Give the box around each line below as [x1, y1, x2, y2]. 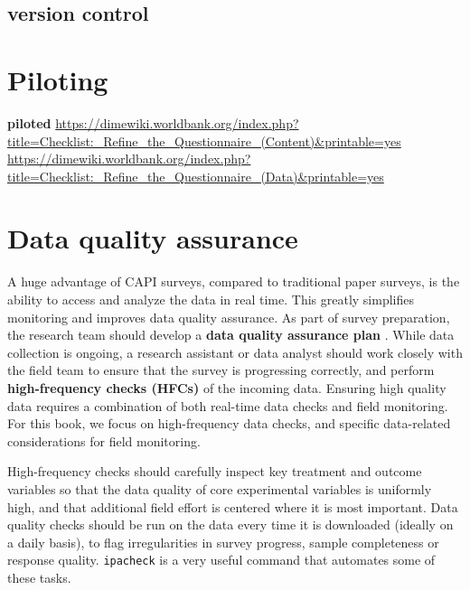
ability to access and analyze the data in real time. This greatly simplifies [7, 290, 414, 308]
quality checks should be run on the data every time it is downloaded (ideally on [7, 515, 454, 534]
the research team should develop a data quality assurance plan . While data [7, 325, 455, 344]
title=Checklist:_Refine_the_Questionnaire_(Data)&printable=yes [7, 166, 384, 185]
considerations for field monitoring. [7, 431, 201, 450]
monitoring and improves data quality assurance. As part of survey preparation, [7, 307, 450, 326]
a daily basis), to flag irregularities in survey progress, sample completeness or [7, 532, 439, 551]
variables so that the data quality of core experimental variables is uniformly [7, 479, 432, 498]
